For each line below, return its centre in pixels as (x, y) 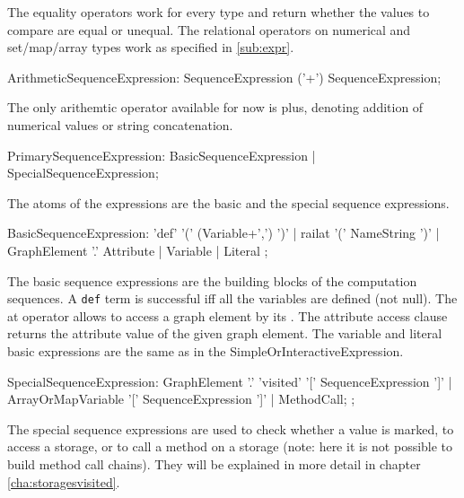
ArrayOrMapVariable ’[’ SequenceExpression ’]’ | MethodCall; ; (181, 399)
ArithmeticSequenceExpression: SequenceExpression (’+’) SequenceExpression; (224, 77)
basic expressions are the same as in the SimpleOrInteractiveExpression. (206, 350)
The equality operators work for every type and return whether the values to (219, 12)
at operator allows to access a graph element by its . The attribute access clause (228, 315)
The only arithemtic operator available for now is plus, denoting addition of (215, 107)
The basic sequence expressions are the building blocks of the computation (212, 280)
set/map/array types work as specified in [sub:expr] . (151, 47)
